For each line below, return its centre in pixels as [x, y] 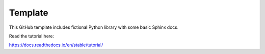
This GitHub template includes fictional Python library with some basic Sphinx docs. [94, 27]
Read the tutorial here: [31, 36]
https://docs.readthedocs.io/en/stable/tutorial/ [56, 45]
